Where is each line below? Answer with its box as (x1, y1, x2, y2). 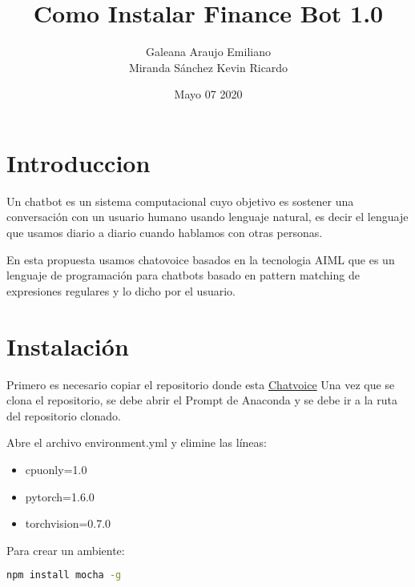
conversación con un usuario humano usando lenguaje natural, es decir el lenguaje (6, 208, 409, 225)
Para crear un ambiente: (6, 541, 125, 558)
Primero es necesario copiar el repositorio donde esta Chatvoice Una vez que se (6, 376, 395, 392)
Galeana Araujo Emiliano (146, 43, 271, 60)
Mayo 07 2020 (174, 86, 243, 103)
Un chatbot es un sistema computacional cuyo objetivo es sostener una (6, 192, 354, 209)
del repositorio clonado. (6, 407, 121, 424)
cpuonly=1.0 (25, 460, 87, 477)
